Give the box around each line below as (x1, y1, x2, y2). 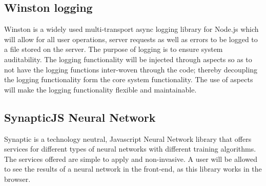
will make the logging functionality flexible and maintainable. (4, 84, 197, 95)
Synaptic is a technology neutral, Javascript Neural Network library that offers (4, 133, 252, 144)
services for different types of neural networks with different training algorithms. (4, 143, 256, 154)
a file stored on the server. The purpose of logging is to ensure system (4, 44, 223, 54)
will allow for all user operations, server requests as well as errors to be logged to (4, 33, 258, 44)
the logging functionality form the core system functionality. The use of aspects (4, 74, 253, 85)
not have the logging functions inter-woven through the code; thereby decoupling (4, 64, 258, 75)
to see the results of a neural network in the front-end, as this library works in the (4, 163, 262, 174)
